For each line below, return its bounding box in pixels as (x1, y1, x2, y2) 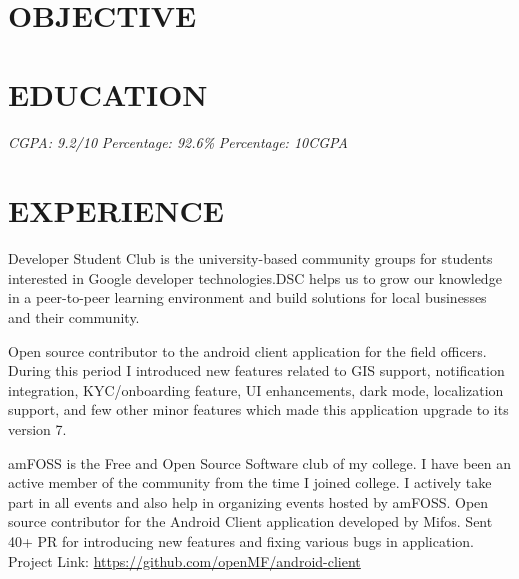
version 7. (8, 418, 67, 439)
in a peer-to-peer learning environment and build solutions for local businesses (8, 287, 487, 308)
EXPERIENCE (8, 190, 224, 231)
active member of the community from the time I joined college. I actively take (8, 472, 492, 493)
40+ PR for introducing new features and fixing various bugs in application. (8, 530, 474, 551)
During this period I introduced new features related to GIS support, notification (8, 360, 505, 381)
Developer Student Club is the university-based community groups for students (8, 248, 493, 269)
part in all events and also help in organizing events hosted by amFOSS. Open (8, 491, 489, 512)
